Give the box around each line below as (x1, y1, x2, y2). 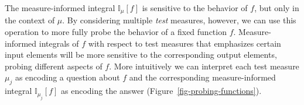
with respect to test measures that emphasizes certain (88, 37, 281, 49)
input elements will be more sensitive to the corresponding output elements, (5, 48, 277, 61)
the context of (5, 14, 55, 26)
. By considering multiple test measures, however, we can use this (62, 14, 296, 26)
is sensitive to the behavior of (142, 2, 248, 13)
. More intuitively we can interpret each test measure (109, 60, 299, 72)
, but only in (254, 2, 299, 13)
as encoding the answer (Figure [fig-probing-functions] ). (61, 85, 262, 97)
